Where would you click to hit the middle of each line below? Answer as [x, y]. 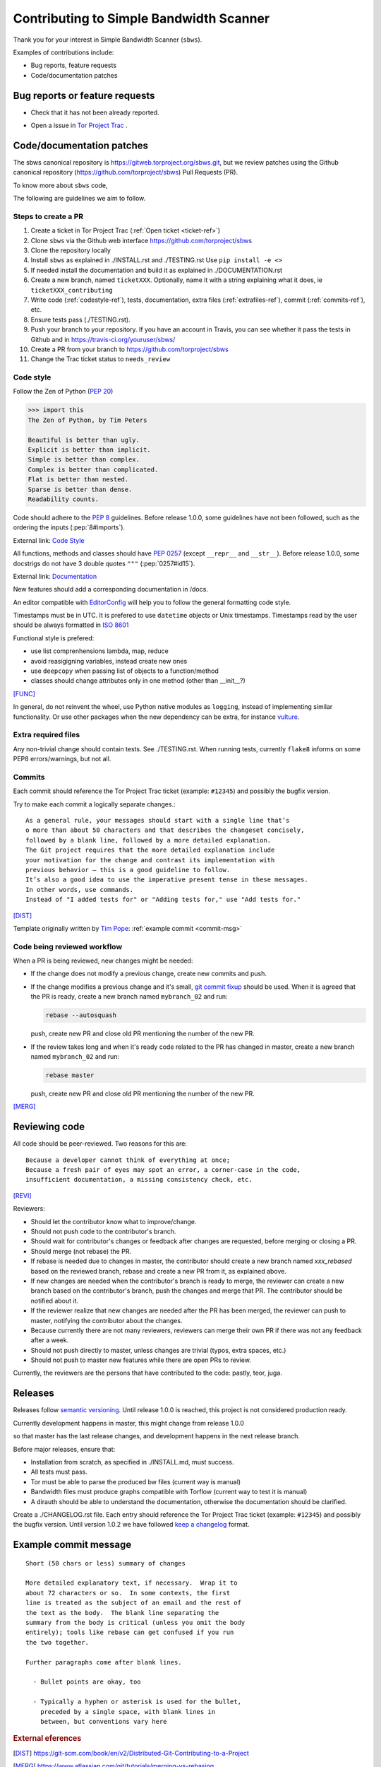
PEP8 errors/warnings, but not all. [62, 759]
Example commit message [72, 1545]
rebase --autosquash [81, 1015]
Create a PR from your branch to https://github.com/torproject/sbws [129, 349]
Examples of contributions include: [64, 52]
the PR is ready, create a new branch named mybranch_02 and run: [129, 997]
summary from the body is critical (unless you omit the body [135, 1623]
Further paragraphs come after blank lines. [104, 1662]
